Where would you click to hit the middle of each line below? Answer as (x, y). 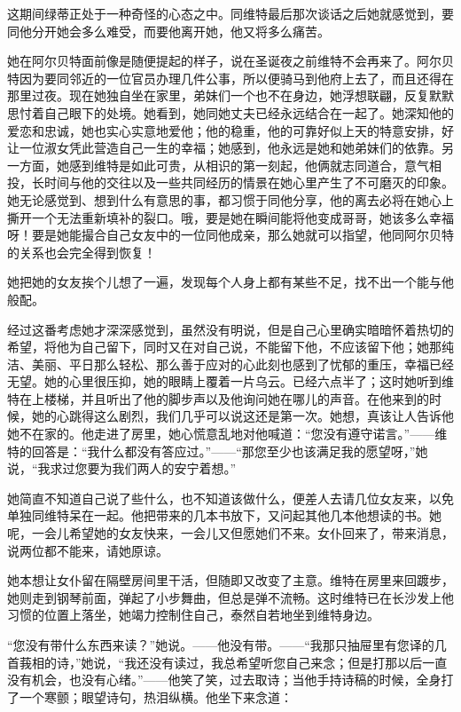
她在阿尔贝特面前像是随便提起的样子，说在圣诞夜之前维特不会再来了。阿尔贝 (230, 61)
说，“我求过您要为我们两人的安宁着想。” (122, 468)
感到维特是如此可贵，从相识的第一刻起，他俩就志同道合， (236, 165)
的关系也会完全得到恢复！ (82, 252)
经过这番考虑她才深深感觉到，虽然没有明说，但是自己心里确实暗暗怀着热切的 (230, 329)
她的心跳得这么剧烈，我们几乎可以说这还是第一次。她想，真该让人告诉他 (242, 416)
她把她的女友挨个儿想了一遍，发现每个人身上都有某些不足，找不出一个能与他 (230, 282)
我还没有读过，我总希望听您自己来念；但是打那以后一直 (286, 662)
